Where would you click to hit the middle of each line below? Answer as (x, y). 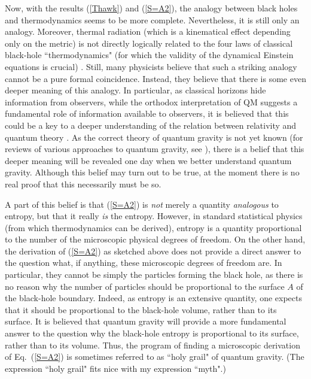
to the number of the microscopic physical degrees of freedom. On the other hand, (155, 239)
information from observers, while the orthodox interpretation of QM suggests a (151, 101)
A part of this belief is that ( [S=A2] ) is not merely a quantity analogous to (142, 204)
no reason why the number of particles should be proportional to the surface (145, 286)
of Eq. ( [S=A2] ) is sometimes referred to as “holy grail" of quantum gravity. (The (155, 357)
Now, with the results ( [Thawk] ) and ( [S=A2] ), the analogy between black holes (151, 8)
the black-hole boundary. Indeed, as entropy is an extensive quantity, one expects (154, 298)
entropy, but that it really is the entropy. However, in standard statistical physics (154, 216)
